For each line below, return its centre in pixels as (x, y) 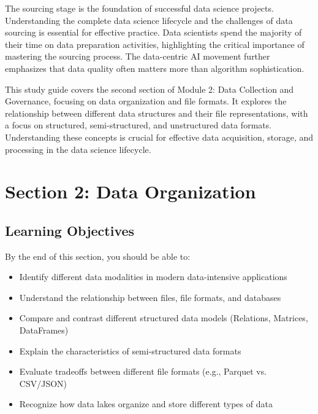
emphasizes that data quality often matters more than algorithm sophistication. (155, 68)
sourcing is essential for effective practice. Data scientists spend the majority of (153, 32)
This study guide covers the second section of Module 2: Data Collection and (150, 89)
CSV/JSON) (43, 383)
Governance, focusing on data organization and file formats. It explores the (146, 101)
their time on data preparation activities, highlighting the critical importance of (155, 44)
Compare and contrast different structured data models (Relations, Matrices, (164, 318)
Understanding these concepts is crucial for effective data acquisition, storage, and (159, 137)
